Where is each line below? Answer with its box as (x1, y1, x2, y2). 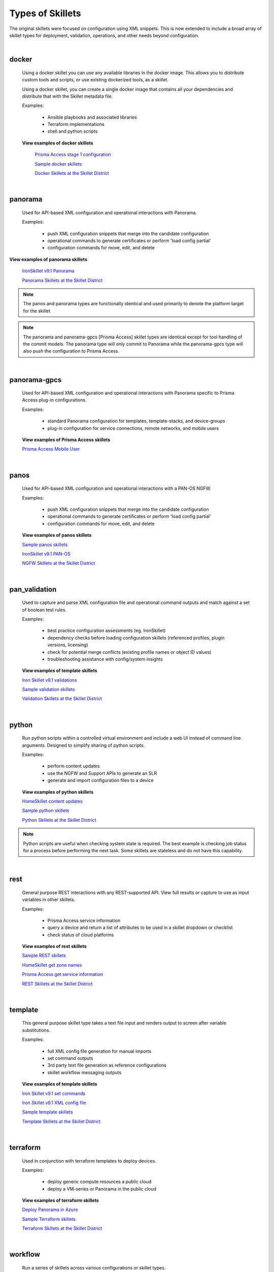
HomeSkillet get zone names (22, 962, 82, 968)
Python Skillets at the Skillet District (22, 817, 96, 823)
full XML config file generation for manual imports (47, 1048, 152, 1054)
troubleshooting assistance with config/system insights (47, 656, 163, 662)
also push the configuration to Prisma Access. (23, 348, 119, 354)
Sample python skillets (22, 807, 70, 814)
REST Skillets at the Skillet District (22, 980, 93, 987)
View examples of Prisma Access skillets (22, 437, 111, 443)
